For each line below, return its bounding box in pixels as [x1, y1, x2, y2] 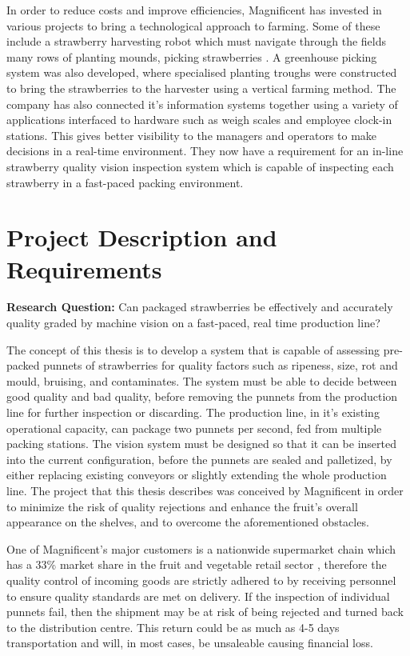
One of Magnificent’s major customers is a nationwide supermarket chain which [6, 540, 396, 557]
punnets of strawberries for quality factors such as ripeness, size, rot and [43, 357, 398, 374]
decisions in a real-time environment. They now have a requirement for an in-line [6, 142, 404, 159]
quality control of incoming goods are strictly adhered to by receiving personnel [6, 571, 396, 588]
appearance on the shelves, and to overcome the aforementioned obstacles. [6, 514, 369, 530]
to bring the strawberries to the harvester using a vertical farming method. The [6, 79, 396, 96]
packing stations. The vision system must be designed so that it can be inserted [6, 435, 396, 452]
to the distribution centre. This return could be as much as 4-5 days [6, 618, 340, 635]
